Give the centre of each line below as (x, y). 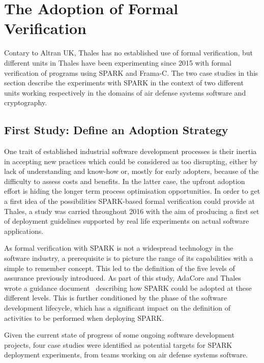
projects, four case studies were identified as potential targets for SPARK (118, 344)
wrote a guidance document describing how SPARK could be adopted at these (128, 288)
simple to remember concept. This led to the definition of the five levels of (120, 268)
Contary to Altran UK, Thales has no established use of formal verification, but (129, 53)
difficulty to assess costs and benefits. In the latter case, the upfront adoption (125, 181)
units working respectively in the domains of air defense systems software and (125, 92)
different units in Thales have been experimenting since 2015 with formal (118, 62)
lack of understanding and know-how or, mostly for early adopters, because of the (131, 171)
